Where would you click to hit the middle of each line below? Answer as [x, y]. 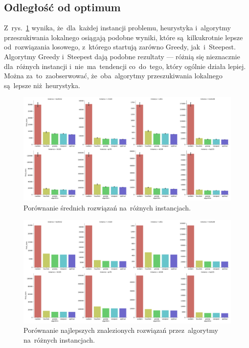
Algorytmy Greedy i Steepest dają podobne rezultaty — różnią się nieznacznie [122, 56]
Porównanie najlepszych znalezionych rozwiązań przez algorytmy [121, 330]
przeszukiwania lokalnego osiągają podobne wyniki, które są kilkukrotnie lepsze [124, 37]
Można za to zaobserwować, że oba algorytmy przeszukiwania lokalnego [113, 76]
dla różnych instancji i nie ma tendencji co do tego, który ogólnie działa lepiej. [125, 66]
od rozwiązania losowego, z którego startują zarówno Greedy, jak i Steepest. [120, 47]
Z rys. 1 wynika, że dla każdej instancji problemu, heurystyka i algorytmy [117, 28]
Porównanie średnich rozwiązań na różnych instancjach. [107, 207]
